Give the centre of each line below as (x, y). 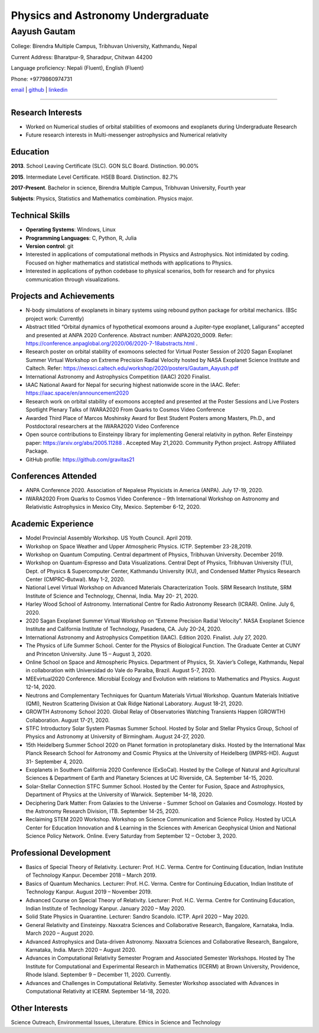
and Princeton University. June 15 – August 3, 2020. (89, 654)
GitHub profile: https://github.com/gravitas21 (80, 459)
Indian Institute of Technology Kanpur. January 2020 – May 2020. (106, 909)
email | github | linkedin (39, 89)
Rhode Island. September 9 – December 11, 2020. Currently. (98, 975)
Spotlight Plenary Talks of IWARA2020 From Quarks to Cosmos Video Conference (126, 410)
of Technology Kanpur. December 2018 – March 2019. (91, 875)
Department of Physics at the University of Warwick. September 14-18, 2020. (119, 795)
